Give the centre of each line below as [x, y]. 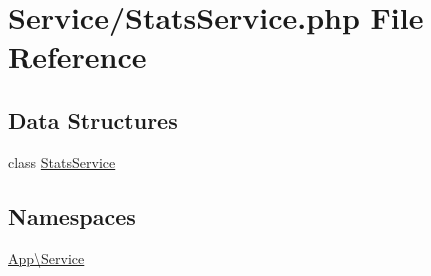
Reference [77, 56]
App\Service [46, 257]
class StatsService [62, 161]
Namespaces [72, 215]
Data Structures [93, 119]
